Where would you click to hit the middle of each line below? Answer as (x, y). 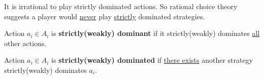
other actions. (25, 43)
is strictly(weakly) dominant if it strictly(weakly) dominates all (156, 33)
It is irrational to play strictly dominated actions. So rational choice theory (121, 6)
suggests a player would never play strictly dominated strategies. (105, 16)
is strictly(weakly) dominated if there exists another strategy (152, 60)
